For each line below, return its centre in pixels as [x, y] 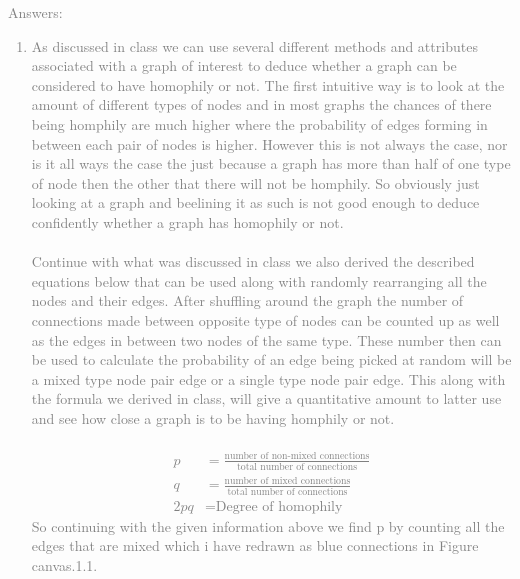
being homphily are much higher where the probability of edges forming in [259, 123]
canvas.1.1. [64, 565]
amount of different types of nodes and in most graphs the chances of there [261, 104]
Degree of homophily [279, 506]
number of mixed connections [287, 480]
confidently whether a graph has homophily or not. [187, 221]
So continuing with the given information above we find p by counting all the [268, 525]
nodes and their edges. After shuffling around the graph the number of [247, 300]
